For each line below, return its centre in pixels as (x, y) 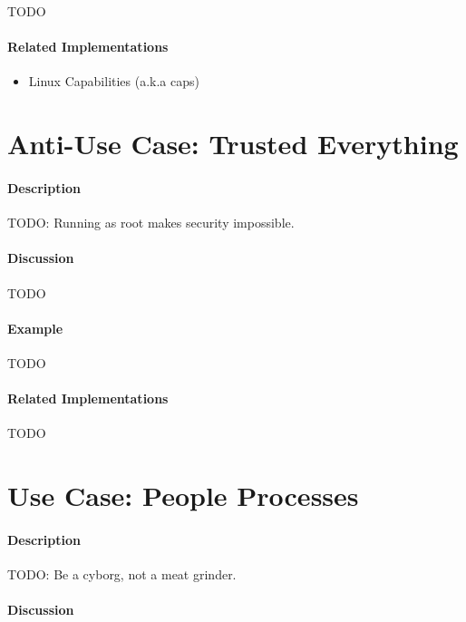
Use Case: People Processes (183, 496)
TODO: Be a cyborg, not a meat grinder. (122, 574)
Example (35, 328)
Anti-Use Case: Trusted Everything (233, 144)
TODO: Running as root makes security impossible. (151, 223)
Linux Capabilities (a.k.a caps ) (114, 81)
